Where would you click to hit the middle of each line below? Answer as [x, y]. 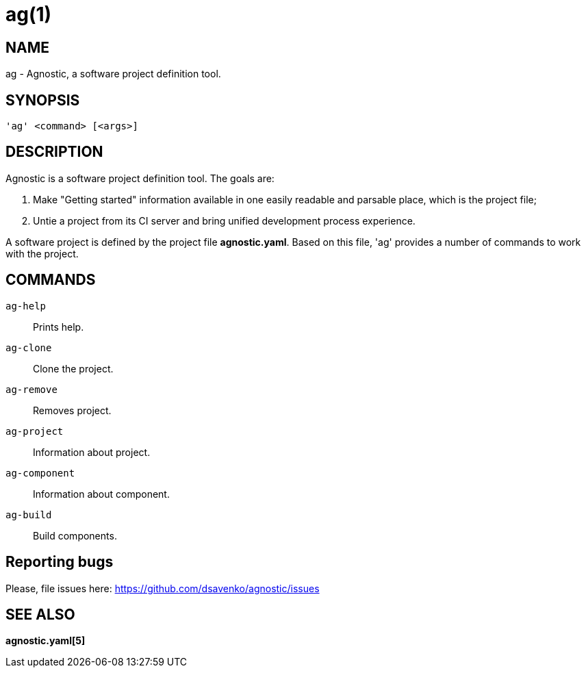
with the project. [42, 253]
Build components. [75, 535]
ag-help [26, 306]
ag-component [40, 473]
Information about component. [101, 494]
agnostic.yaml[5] [46, 641]
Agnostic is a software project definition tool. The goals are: [140, 178]
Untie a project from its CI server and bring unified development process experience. [224, 220]
